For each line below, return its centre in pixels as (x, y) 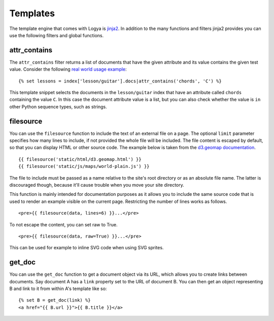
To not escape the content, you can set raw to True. (63, 224)
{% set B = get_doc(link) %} (55, 300)
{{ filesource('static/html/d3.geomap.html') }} (80, 159)
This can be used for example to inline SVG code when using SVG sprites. (87, 248)
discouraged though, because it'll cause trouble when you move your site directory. (97, 185)
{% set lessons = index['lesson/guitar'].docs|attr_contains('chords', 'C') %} (120, 81)
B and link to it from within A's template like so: (58, 289)
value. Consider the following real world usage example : (68, 69)
